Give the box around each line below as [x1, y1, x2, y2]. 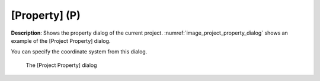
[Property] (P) [11, 9, 81, 22]
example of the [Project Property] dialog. [11, 37, 111, 44]
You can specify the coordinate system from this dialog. [11, 48, 148, 55]
